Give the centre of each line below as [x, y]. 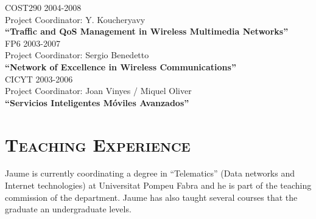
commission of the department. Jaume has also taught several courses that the [151, 197]
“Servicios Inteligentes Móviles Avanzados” [97, 102]
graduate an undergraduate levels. [68, 209]
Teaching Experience [98, 144]
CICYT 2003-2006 [39, 79]
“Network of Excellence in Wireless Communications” [121, 66]
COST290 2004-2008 [43, 7]
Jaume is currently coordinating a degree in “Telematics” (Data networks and [150, 173]
